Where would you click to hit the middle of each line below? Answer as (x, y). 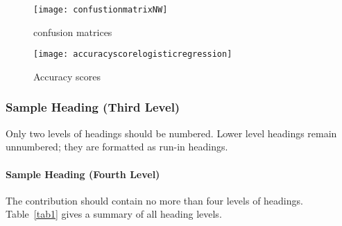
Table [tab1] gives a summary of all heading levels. (114, 214)
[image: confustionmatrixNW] (101, 10)
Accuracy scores (67, 76)
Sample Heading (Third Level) (93, 107)
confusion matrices (73, 32)
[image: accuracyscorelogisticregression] (133, 54)
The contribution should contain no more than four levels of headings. (154, 200)
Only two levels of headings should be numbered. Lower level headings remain (171, 133)
